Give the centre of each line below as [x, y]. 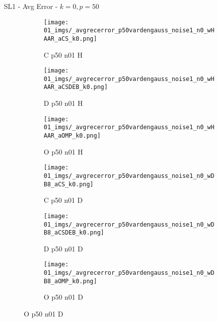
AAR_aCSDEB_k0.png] [76, 87]
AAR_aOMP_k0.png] [72, 136]
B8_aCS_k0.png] [69, 184]
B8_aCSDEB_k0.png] [74, 233]
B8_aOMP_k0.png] [71, 281]
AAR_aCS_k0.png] [71, 39]
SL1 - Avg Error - [31, 6]
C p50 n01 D [63, 200]
